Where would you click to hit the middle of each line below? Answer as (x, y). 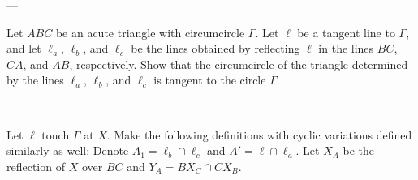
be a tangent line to (346, 32)
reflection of (36, 166)
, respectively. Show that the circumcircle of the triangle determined (239, 64)
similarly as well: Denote (68, 150)
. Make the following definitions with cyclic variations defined (259, 134)
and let (24, 48)
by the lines (35, 80)
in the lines (346, 48)
